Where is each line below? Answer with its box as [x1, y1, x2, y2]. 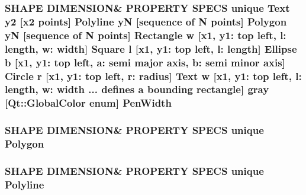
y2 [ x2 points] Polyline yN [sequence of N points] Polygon [5, 14, 287, 28]
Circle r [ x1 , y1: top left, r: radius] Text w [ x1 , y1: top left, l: [5, 68, 302, 83]
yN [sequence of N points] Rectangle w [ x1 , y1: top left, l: [5, 27, 286, 42]
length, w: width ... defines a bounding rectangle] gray [5, 82, 269, 97]
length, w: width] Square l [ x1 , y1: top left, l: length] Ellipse [5, 41, 297, 56]
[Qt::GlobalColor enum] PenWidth [5, 95, 172, 110]
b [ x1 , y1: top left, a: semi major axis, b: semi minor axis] [5, 55, 285, 69]
